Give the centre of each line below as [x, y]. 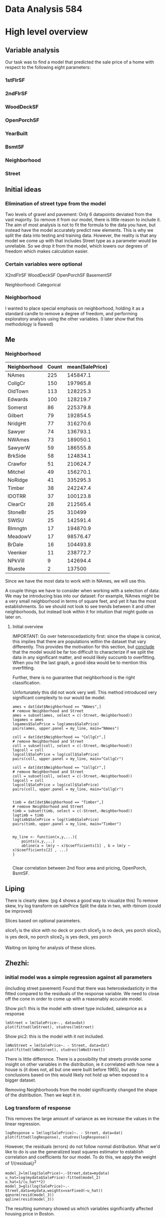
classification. [27, 682]
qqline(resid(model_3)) [30, 1200]
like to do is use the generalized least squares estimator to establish [74, 1151]
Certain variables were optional [44, 264]
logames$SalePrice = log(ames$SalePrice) [55, 724]
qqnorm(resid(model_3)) [30, 1195]
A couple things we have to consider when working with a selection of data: [83, 590]
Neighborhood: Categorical [33, 284]
